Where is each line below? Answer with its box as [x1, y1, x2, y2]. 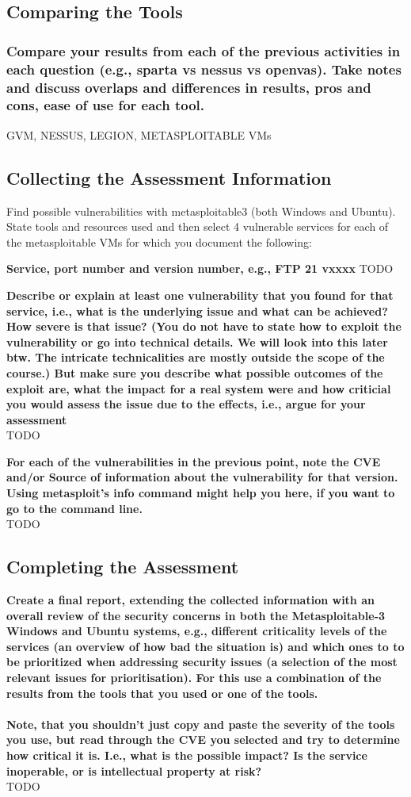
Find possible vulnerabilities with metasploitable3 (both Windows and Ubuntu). [6, 202, 396, 219]
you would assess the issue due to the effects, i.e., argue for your [6, 396, 366, 412]
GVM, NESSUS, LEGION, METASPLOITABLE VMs [6, 126, 272, 143]
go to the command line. [6, 500, 143, 516]
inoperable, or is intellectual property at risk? [6, 762, 262, 779]
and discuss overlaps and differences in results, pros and [6, 77, 371, 97]
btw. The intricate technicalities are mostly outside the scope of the [6, 349, 385, 366]
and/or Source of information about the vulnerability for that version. [6, 469, 398, 485]
